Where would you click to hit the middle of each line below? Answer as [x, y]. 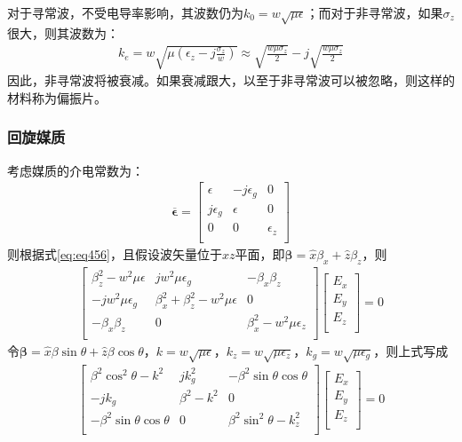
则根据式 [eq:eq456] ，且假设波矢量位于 [115, 253]
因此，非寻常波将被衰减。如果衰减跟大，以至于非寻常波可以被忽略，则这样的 [231, 80]
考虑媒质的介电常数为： [76, 170]
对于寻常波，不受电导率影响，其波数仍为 [125, 12]
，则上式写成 [411, 350]
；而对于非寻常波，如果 [374, 12]
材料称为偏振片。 [57, 97]
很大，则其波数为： [63, 32]
